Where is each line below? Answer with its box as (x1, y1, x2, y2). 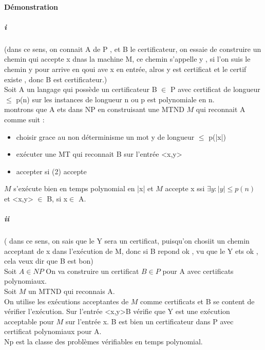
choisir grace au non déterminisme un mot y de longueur (16, 131, 195, 142)
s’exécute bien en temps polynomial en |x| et (13, 183, 154, 194)
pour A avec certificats (162, 265, 234, 276)
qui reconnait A (196, 104, 245, 115)
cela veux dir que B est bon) (4, 255, 93, 266)
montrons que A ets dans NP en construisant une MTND (4, 104, 184, 115)
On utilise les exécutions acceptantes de (4, 296, 129, 306)
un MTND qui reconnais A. (28, 286, 115, 296)
